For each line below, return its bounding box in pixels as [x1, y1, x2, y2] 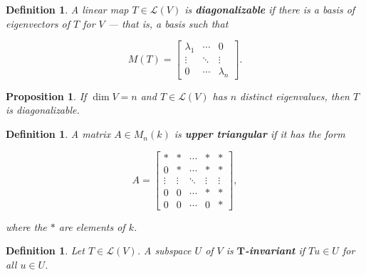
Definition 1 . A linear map [6, 2, 129, 16]
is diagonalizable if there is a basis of [184, 2, 355, 16]
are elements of [58, 219, 125, 234]
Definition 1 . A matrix [6, 126, 111, 141]
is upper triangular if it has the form [174, 126, 345, 141]
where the [6, 219, 47, 234]
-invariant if [245, 243, 305, 258]
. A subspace [137, 243, 192, 258]
